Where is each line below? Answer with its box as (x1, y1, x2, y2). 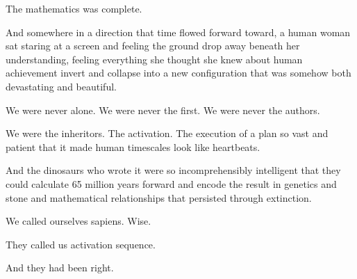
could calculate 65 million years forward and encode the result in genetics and (6, 176, 337, 191)
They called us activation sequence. (6, 237, 156, 251)
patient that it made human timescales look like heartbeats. (6, 139, 260, 154)
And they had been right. (6, 260, 114, 275)
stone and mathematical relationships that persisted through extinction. (6, 190, 312, 205)
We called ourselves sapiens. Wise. (6, 214, 151, 228)
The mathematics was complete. (6, 1, 142, 15)
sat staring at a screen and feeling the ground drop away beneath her (6, 38, 300, 53)
